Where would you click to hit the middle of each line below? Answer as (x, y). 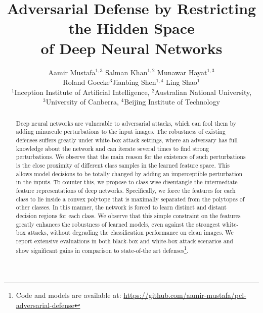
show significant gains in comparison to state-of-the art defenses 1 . (102, 249)
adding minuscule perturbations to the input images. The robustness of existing (121, 132)
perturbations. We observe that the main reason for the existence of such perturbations (131, 157)
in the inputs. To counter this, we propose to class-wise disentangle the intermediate (127, 182)
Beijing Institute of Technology (172, 102)
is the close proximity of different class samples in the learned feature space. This (123, 165)
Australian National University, (203, 92)
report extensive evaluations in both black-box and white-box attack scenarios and (124, 241)
